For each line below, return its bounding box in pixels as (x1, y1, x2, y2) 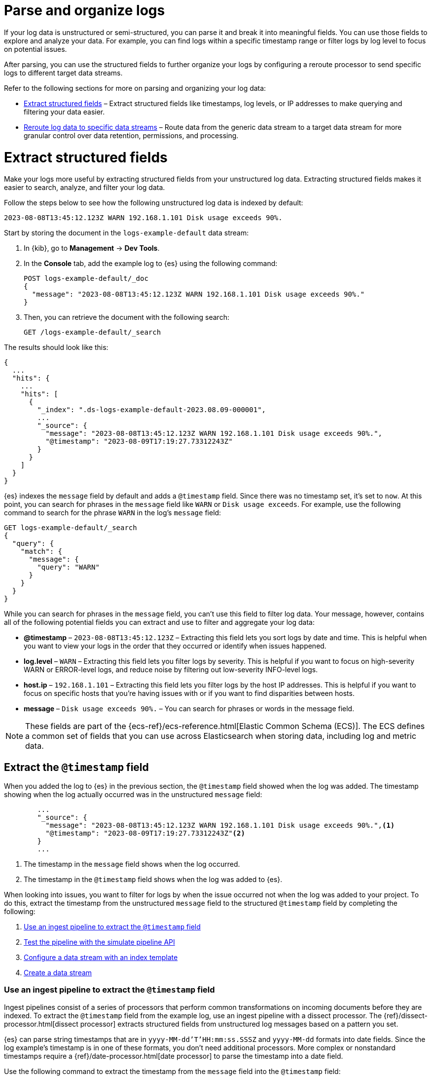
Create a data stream (24, 968, 92, 977)
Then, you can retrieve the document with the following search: (24, 313, 229, 322)
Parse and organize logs (4, 2, 165, 19)
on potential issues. (4, 44, 67, 53)
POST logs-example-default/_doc (24, 274, 148, 283)
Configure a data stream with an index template (24, 953, 178, 962)
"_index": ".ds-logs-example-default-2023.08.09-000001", (37, 406, 266, 414)
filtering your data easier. (24, 107, 105, 116)
